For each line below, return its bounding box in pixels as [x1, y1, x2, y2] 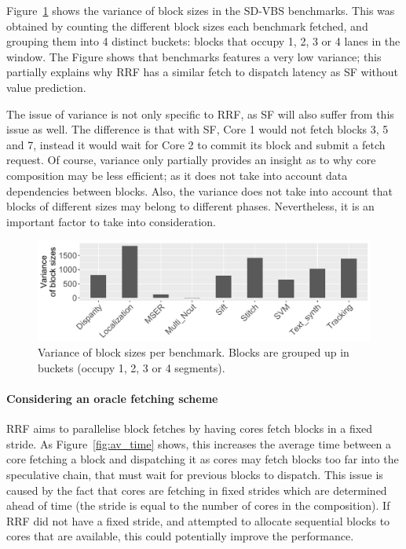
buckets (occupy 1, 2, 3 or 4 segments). [38, 359, 225, 375]
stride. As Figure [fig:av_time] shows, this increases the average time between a [6, 435, 392, 452]
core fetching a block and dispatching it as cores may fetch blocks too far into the [6, 451, 399, 467]
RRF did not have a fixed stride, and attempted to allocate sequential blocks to [6, 512, 390, 529]
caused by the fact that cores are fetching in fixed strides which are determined [6, 481, 387, 498]
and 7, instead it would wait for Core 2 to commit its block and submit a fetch [6, 136, 386, 152]
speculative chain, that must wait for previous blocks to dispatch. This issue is [6, 467, 383, 483]
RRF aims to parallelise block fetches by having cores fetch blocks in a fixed [6, 420, 373, 437]
